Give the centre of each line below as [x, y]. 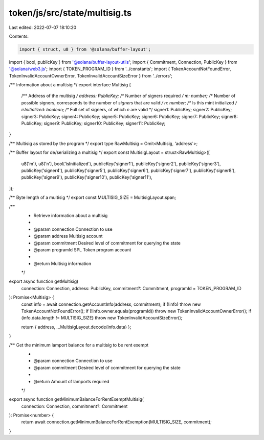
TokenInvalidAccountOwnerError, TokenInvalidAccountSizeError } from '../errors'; [91, 75]
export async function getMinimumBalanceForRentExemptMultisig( [77, 399]
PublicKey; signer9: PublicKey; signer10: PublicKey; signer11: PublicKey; [93, 123]
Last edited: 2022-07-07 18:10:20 [43, 27]
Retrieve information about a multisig [70, 215]
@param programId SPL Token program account [82, 249]
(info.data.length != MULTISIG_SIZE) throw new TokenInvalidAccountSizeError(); [102, 318]
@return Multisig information [62, 263]
